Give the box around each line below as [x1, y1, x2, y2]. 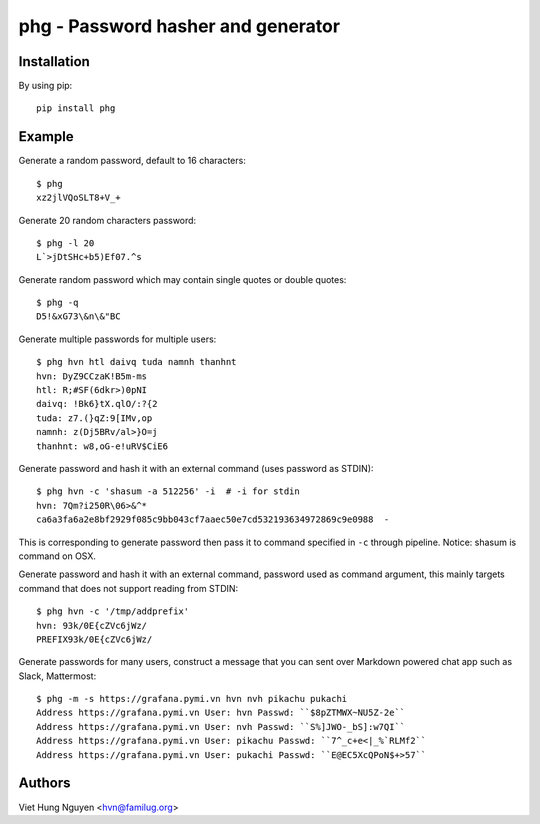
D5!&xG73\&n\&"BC [36, 311, 121, 322]
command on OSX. [18, 550, 97, 562]
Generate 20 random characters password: [18, 214, 197, 226]
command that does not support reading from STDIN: [18, 582, 239, 594]
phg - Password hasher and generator [18, 15, 340, 37]
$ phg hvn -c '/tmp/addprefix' [36, 606, 190, 617]
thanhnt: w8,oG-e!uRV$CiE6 [36, 440, 169, 452]
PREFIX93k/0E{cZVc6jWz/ [36, 633, 153, 645]
